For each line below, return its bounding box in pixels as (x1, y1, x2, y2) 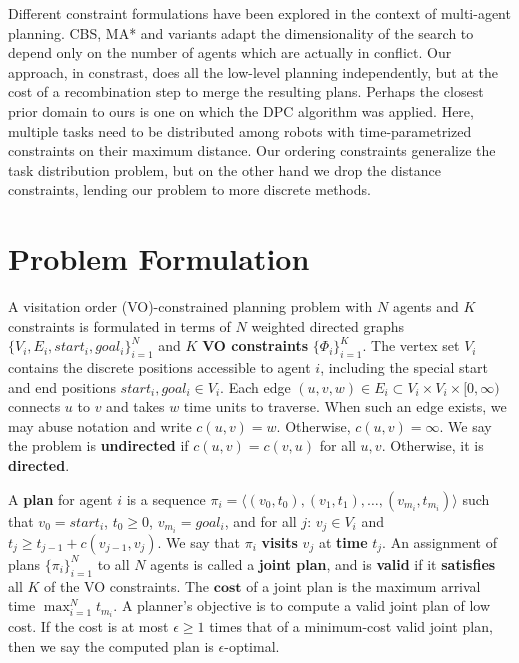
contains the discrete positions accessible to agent (8, 357, 311, 378)
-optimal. (224, 635, 280, 656)
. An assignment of (382, 531, 497, 552)
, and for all (224, 510, 297, 531)
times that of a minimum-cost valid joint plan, (209, 616, 493, 637)
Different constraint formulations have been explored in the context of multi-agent (8, 3, 511, 23)
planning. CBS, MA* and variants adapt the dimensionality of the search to (8, 22, 474, 43)
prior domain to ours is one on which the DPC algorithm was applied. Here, (8, 100, 474, 121)
